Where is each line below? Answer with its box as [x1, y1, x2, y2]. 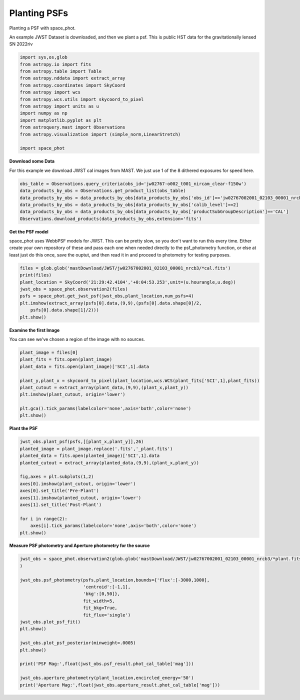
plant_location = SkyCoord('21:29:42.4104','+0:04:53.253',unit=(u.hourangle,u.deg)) [19, 279, 236, 285]
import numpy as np [19, 110, 67, 116]
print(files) [19, 272, 52, 278]
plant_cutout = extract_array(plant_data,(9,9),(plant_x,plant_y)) [19, 384, 189, 390]
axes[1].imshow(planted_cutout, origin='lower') [19, 495, 141, 500]
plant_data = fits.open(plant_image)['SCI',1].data [19, 363, 149, 369]
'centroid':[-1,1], [82, 584, 131, 590]
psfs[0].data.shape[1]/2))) [30, 307, 99, 313]
